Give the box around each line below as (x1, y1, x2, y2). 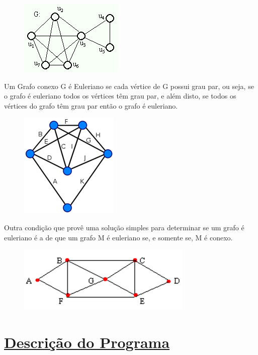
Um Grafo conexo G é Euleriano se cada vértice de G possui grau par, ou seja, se (4, 80, 254, 91)
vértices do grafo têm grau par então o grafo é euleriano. (4, 100, 178, 111)
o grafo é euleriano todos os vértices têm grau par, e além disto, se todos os (4, 91, 236, 101)
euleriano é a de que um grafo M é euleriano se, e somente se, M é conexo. (4, 232, 233, 242)
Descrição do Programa (4, 331, 170, 352)
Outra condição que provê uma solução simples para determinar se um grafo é (4, 222, 244, 232)
